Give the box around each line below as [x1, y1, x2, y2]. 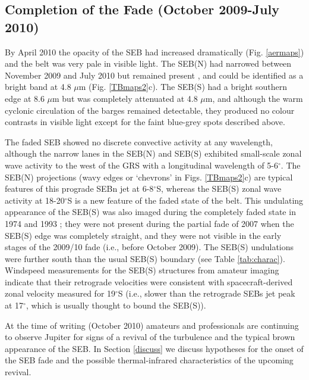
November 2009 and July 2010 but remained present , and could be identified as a [5, 68, 304, 81]
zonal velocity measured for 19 [5, 287, 116, 300]
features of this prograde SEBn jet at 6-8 [5, 182, 154, 195]
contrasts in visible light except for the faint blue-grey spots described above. [5, 116, 285, 128]
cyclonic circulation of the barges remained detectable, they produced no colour [5, 104, 295, 116]
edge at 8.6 [5, 92, 45, 104]
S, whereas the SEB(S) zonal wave [156, 182, 282, 195]
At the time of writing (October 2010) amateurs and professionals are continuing [5, 319, 299, 331]
